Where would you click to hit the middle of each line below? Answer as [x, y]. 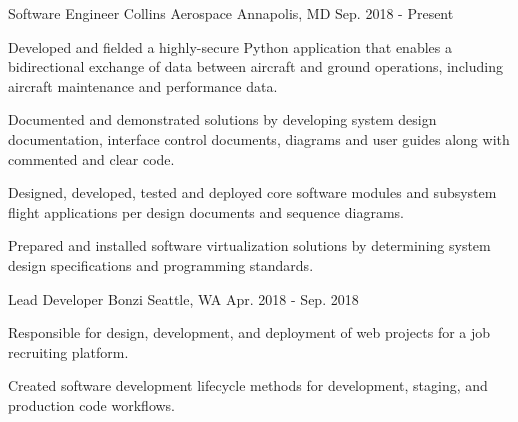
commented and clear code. [91, 158]
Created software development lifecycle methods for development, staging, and [248, 385]
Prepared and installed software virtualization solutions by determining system [249, 245]
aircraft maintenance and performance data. [143, 85]
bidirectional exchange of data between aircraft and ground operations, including [256, 66]
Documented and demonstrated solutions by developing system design [222, 119]
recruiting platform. [68, 351]
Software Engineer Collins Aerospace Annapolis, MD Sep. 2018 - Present [231, 13]
